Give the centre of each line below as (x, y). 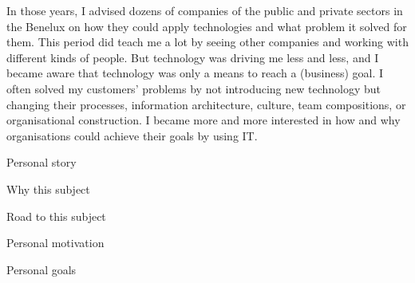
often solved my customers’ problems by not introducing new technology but (194, 88)
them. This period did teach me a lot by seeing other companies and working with (207, 42)
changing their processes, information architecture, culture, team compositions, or (206, 104)
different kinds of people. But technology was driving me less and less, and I (193, 57)
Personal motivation (55, 243)
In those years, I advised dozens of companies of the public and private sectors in (205, 10)
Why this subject (48, 189)
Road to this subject (56, 216)
